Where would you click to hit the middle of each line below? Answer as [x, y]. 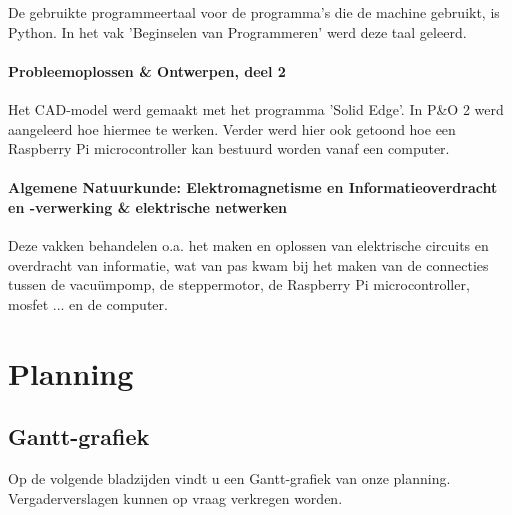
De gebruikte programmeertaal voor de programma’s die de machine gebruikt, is [254, 12]
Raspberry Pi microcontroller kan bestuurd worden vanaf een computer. [229, 148]
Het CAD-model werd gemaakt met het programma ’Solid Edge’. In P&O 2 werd [256, 108]
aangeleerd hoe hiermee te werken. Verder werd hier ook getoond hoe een [232, 128]
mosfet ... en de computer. [88, 303]
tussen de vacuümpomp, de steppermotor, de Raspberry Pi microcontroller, [239, 284]
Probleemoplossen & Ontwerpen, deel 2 [147, 70]
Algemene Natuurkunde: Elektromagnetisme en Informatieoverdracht [253, 187]
